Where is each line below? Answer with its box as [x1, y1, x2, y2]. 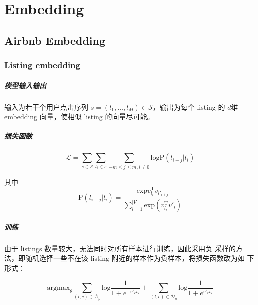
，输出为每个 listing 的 [152, 101, 225, 112]
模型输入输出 [4, 80, 46, 90]
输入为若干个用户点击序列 [4, 101, 88, 112]
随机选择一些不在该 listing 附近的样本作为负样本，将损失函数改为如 [25, 253, 245, 263]
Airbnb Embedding [4, 32, 106, 48]
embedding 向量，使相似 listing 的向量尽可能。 [4, 111, 154, 122]
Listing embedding [4, 59, 80, 71]
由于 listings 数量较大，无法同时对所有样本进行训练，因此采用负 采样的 [4, 243, 236, 253]
